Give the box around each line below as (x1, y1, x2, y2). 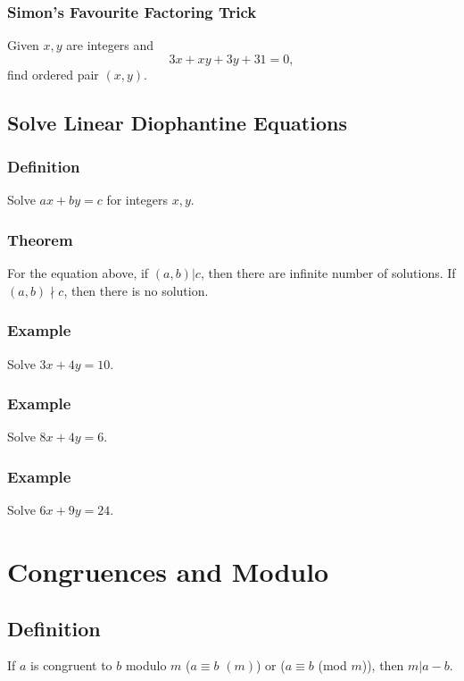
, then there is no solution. (63, 281, 209, 299)
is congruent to (30, 656, 112, 675)
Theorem (7, 228, 73, 250)
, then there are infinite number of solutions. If (200, 264, 456, 282)
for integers (106, 190, 168, 209)
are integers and (66, 36, 154, 55)
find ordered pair (7, 64, 99, 83)
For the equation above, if (7, 264, 149, 282)
